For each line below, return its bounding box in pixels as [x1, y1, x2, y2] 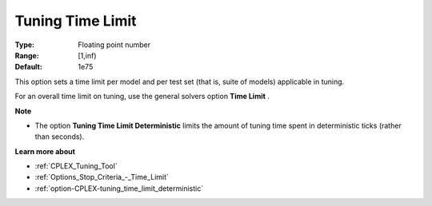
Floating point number [78, 40, 151, 50]
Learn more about [14, 146, 76, 156]
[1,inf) [78, 50, 97, 60]
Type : [14, 40, 35, 50]
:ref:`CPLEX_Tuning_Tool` [34, 161, 118, 171]
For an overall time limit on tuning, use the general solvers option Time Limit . [14, 92, 270, 101]
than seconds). [34, 132, 85, 141]
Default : [14, 62, 43, 72]
